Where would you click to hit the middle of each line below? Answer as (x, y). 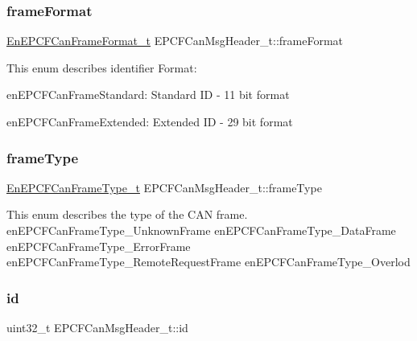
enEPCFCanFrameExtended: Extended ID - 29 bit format (150, 121)
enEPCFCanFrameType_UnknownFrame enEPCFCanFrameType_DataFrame (201, 230)
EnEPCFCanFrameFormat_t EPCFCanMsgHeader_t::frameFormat (175, 41)
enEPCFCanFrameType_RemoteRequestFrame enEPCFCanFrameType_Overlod (208, 262)
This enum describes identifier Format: (102, 67)
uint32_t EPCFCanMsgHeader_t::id (97, 327)
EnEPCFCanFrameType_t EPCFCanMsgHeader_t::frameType (164, 187)
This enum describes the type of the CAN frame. (127, 214)
